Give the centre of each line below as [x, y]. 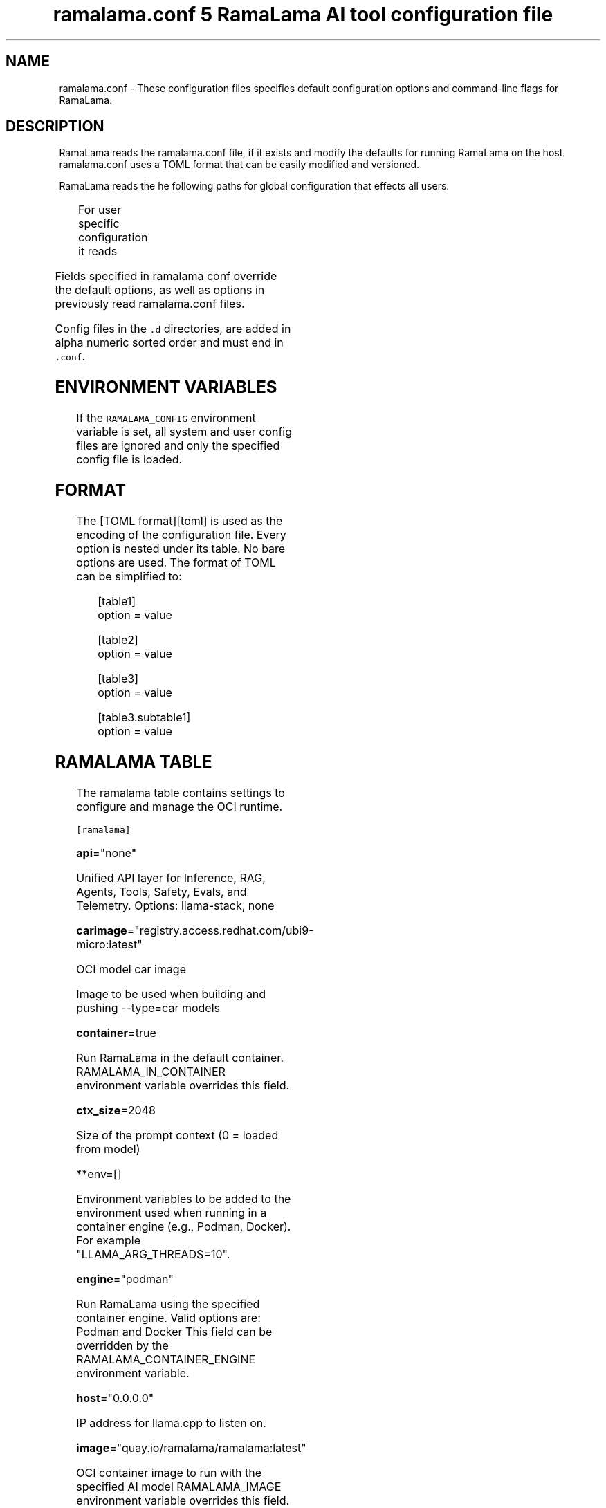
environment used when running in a [172, 1212]
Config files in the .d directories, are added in [173, 329]
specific [99, 224]
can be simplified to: [129, 577]
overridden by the [122, 1345]
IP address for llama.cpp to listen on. [171, 1423]
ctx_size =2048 [116, 1110]
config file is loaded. [129, 460]
